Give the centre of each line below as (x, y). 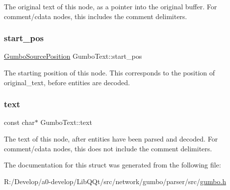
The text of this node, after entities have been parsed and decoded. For (111, 139)
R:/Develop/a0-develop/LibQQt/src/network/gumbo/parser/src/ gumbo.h (115, 181)
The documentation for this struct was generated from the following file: (113, 165)
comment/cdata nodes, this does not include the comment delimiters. (108, 148)
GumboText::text (66, 122)
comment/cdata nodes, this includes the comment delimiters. (96, 16)
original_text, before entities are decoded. (67, 82)
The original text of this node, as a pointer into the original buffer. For (111, 6)
